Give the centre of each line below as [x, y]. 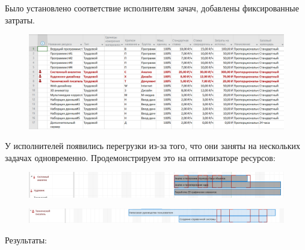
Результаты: [26, 239]
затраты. [20, 20]
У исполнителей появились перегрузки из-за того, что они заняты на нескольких [153, 146]
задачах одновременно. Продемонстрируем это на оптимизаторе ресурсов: [140, 157]
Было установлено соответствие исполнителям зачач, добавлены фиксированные [152, 8]
